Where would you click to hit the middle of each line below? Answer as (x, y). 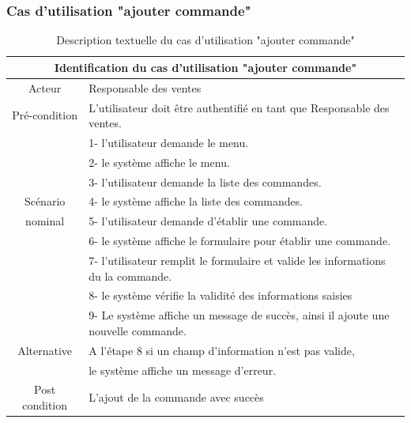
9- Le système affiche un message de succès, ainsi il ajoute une (239, 315)
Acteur (45, 87)
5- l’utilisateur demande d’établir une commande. (208, 221)
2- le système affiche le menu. (159, 162)
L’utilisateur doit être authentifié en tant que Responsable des (239, 107)
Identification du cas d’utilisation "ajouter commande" (205, 67)
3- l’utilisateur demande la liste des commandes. (205, 181)
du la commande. (130, 276)
